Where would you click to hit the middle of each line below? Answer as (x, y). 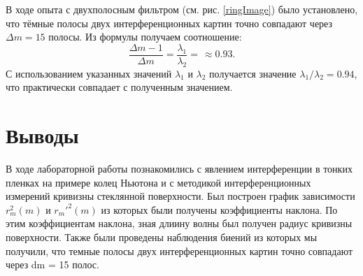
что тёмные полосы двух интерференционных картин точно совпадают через (169, 23)
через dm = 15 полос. (52, 264)
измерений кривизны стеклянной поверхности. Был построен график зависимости (180, 196)
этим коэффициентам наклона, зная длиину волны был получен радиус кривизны (179, 223)
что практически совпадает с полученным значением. (119, 87)
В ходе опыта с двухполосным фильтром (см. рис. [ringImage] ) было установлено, (182, 9)
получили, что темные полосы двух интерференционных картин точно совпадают (179, 250)
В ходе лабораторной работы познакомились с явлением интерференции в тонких (179, 168)
